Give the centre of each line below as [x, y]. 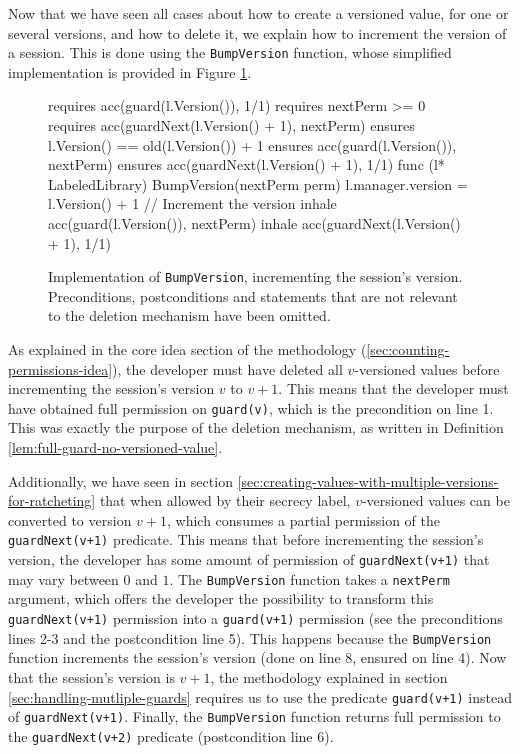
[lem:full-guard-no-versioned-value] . [115, 447]
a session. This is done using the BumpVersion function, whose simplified [230, 52]
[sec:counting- [408, 349]
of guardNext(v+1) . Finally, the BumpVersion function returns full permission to [254, 716]
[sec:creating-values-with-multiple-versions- [368, 480]
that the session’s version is [91, 676]
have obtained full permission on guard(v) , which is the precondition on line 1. [251, 407]
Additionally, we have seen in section [120, 480]
